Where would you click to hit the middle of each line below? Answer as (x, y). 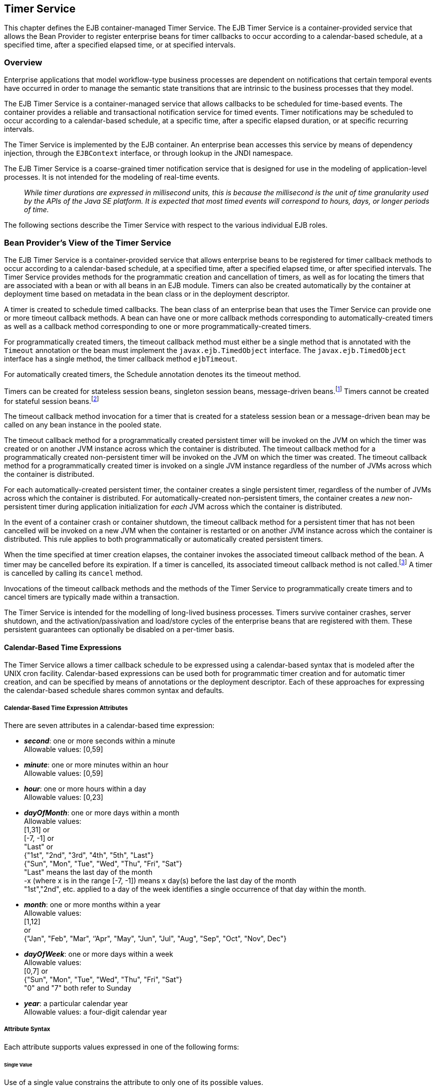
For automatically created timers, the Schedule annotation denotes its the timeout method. (153, 374)
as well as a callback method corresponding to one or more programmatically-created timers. (158, 326)
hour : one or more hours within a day (85, 788)
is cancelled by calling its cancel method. (73, 573)
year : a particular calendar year (76, 1003)
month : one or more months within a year (92, 904)
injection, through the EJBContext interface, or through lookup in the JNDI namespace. (149, 153)
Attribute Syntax (27, 1029)
